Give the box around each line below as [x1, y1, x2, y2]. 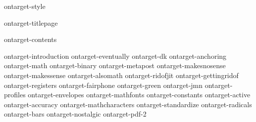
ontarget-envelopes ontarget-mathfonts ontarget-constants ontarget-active [28, 89, 251, 100]
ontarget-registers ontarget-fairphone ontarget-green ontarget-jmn [4, 80, 203, 90]
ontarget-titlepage [4, 17, 58, 28]
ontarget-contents [4, 34, 57, 44]
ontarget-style [4, 1, 46, 11]
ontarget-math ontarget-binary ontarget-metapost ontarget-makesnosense [4, 60, 226, 71]
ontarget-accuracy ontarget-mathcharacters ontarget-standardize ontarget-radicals [4, 99, 252, 109]
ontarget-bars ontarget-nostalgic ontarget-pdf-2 [4, 109, 147, 119]
